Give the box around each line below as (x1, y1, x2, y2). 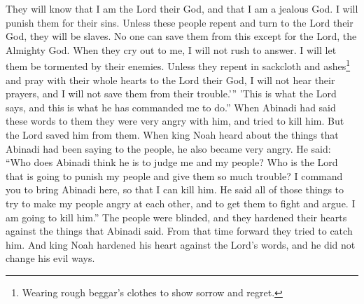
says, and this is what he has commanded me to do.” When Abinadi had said (6, 99, 336, 114)
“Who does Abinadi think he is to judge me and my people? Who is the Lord (6, 155, 338, 170)
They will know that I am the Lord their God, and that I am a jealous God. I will (6, 1, 358, 15)
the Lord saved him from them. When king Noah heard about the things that (6, 127, 339, 141)
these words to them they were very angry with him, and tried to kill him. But (6, 113, 344, 128)
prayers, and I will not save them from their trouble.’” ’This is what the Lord (6, 86, 337, 101)
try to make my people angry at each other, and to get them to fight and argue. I (6, 195, 356, 210)
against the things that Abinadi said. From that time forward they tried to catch (6, 223, 353, 238)
